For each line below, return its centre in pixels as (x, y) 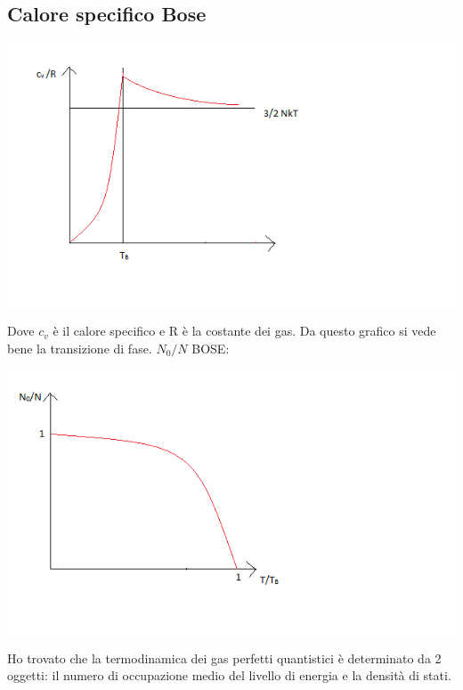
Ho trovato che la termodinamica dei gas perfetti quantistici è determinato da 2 (224, 658)
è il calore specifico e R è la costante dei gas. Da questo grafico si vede (244, 331)
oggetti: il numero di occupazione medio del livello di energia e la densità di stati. (229, 675)
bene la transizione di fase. (80, 348)
